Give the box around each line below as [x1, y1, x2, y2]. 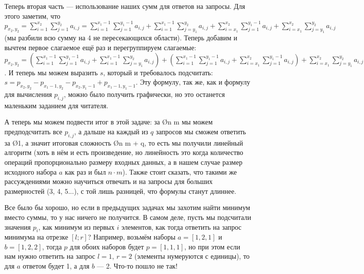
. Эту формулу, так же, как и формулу [136, 77, 251, 87]
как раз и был [65, 166, 106, 177]
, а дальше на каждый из [74, 126, 148, 136]
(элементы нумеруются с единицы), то [134, 251, 250, 261]
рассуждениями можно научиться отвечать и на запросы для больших [4, 176, 213, 186]
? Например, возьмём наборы [87, 232, 176, 242]
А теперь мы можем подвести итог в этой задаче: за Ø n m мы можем [4, 117, 213, 127]
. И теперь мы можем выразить [4, 67, 98, 77]
